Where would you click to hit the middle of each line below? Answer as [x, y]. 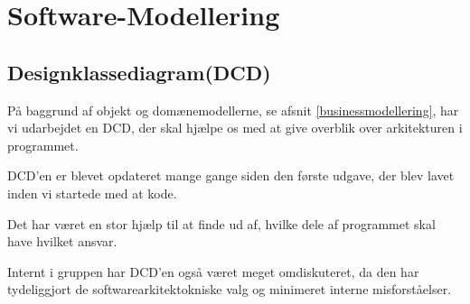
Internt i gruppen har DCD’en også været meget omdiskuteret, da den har [213, 271]
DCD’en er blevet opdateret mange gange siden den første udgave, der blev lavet [231, 175]
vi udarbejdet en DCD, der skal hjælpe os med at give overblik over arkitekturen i [235, 128]
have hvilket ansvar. [62, 241]
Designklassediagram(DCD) [139, 72]
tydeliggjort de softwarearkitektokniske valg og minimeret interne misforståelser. [230, 289]
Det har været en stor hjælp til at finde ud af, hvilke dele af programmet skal [221, 223]
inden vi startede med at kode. [92, 193]
